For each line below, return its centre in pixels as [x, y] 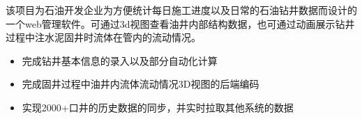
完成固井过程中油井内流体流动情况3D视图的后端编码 [141, 84]
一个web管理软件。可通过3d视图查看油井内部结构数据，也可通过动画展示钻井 [180, 23]
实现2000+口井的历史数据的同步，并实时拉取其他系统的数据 [158, 107]
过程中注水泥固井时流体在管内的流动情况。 [103, 37]
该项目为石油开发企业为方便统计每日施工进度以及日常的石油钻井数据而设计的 [181, 10]
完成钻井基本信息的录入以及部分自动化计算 [120, 60]
